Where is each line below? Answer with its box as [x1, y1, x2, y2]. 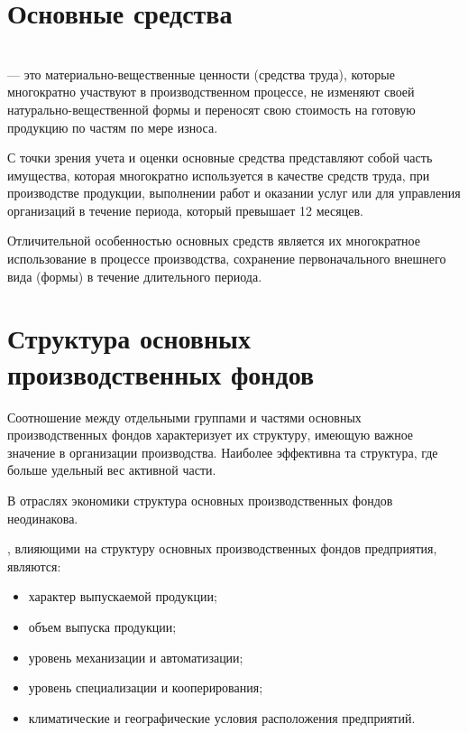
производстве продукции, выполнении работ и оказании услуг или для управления [7, 183, 461, 202]
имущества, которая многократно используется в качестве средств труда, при [7, 165, 430, 184]
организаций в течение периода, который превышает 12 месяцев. [7, 200, 363, 219]
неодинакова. [7, 508, 78, 527]
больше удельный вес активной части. [7, 460, 216, 479]
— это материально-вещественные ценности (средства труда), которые [7, 64, 395, 83]
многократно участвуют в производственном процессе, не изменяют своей [7, 82, 415, 101]
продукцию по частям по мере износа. [7, 117, 218, 136]
